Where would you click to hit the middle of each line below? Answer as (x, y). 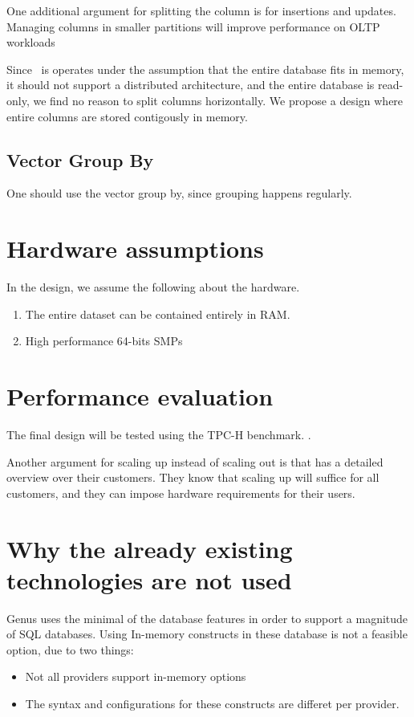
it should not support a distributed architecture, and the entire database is (191, 85)
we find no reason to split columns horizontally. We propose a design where (218, 100)
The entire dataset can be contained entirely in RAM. (158, 314)
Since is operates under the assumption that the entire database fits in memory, (205, 69)
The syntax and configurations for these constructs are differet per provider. (212, 704)
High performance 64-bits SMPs (104, 341)
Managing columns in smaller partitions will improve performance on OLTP (193, 26)
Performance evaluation (140, 396)
